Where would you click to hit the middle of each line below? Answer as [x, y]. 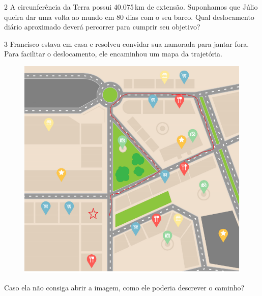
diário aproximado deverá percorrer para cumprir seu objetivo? [102, 27]
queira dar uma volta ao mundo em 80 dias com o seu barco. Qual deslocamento [129, 17]
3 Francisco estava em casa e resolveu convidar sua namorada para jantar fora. [127, 43]
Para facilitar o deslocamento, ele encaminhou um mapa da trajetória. [113, 54]
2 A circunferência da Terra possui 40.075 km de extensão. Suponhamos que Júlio [131, 7]
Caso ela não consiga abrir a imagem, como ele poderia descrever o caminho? [124, 287]
